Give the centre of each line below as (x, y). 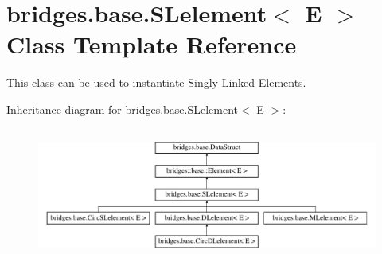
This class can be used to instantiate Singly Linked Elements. (156, 82)
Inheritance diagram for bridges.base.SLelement (123, 109)
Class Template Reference (152, 44)
